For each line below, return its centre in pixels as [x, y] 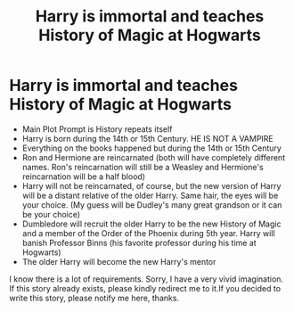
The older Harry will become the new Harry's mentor [119, 261]
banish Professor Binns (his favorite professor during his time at [139, 242]
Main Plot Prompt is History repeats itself [97, 129]
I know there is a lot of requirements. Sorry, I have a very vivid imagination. [146, 279]
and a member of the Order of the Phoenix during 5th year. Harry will [148, 233]
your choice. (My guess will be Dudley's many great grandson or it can [152, 205]
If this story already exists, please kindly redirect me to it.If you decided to [145, 288]
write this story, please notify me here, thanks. [94, 298]
